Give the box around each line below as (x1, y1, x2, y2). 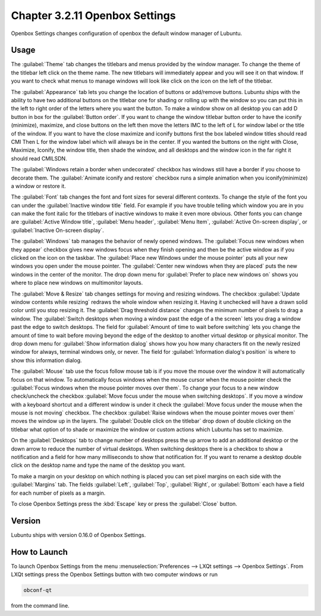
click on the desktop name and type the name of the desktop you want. (11, 461, 186, 469)
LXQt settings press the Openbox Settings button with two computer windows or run (11, 571, 218, 578)
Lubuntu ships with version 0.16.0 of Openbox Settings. (11, 531, 146, 538)
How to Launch (11, 547, 68, 557)
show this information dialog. (11, 357, 83, 364)
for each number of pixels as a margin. (11, 489, 106, 496)
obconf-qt (23, 587, 52, 594)
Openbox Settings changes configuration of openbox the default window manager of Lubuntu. (11, 30, 243, 37)
